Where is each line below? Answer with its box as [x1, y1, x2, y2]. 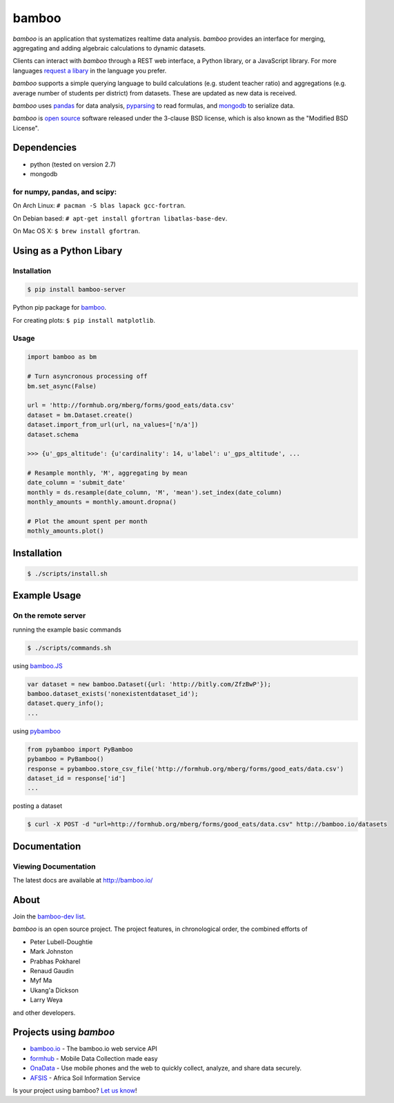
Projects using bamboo [12, 1026, 115, 1038]
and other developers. [12, 1008, 76, 1017]
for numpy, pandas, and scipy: [12, 187, 117, 196]
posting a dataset [12, 802, 62, 810]
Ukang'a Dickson [30, 986, 79, 994]
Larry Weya [30, 996, 63, 1004]
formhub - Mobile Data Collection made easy [30, 1054, 158, 1062]
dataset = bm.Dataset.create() [27, 411, 134, 419]
